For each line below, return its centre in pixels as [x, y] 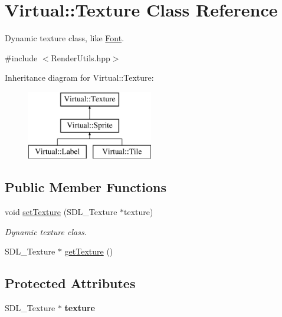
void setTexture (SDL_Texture [61, 212]
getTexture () [89, 251]
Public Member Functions [86, 187]
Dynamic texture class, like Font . [65, 38]
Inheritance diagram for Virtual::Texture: [79, 77]
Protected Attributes [70, 283]
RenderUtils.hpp [81, 57]
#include [21, 57]
